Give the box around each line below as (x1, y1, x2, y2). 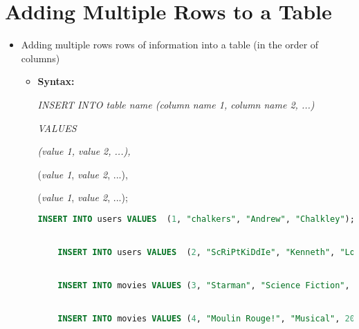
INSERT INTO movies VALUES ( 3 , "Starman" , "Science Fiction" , (57, 281, 350, 291)
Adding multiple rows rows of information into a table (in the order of (21, 37, 319, 52)
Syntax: (37, 74, 75, 88)
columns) (21, 50, 60, 65)
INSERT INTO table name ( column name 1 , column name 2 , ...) (37, 97, 315, 111)
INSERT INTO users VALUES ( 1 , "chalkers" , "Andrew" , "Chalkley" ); (37, 214, 355, 224)
